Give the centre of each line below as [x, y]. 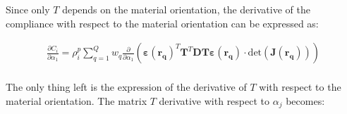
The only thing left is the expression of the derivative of [126, 87]
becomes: [305, 100]
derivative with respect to [214, 100]
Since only [28, 9]
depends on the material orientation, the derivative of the [186, 9]
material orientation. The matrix [77, 100]
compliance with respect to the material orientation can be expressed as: [162, 23]
